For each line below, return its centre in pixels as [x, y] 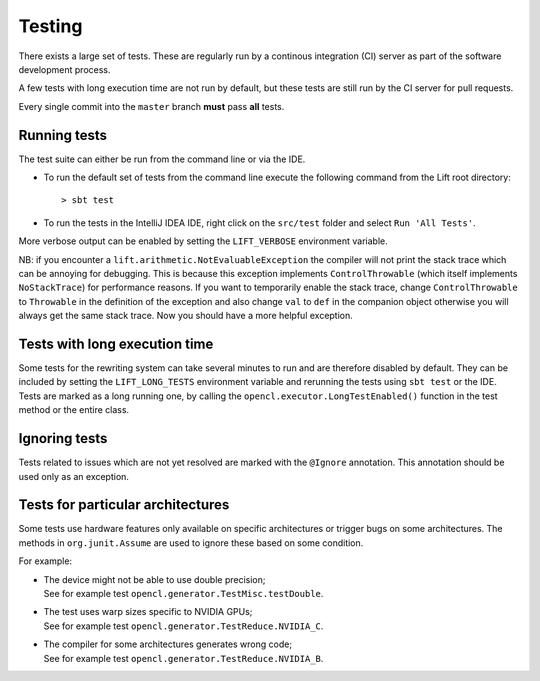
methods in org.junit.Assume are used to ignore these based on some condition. [191, 542]
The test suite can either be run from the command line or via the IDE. [162, 159]
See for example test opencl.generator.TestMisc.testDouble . [183, 593]
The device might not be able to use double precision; [154, 579]
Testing [50, 26]
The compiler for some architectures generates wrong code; [168, 644]
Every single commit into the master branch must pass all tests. [151, 106]
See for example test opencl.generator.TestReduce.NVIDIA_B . [183, 658]
